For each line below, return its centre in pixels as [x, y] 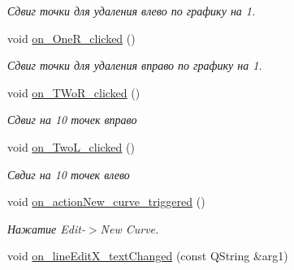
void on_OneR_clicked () [71, 38]
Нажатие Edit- [46, 228]
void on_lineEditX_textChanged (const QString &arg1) [148, 256]
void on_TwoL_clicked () [71, 146]
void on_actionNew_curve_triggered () [106, 201]
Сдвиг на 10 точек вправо [72, 120]
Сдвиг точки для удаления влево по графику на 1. [132, 11]
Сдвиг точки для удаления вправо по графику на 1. [135, 65]
